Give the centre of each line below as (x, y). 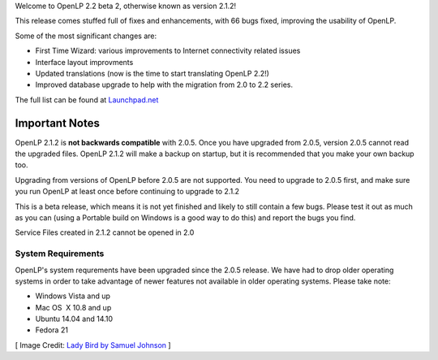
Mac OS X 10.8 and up (73, 307)
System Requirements (60, 254)
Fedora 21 (52, 330)
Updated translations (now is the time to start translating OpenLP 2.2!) (152, 73)
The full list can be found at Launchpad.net (87, 100)
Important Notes (58, 123)
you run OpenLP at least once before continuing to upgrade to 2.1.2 (127, 192)
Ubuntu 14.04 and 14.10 (74, 319)
